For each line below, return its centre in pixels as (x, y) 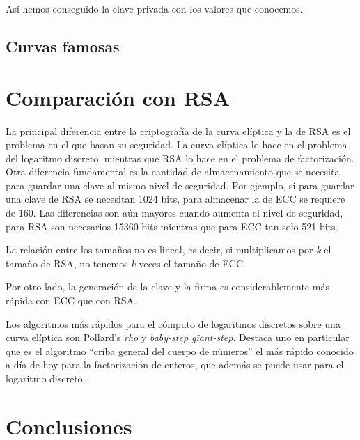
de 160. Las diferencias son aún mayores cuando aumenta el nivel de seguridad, (174, 213)
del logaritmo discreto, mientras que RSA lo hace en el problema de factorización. (180, 158)
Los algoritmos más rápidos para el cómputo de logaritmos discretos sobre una (173, 323)
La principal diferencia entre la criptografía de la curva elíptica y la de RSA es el (178, 131)
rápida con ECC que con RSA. (71, 300)
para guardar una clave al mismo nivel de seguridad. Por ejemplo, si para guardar (180, 185)
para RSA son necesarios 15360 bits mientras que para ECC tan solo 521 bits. (172, 226)
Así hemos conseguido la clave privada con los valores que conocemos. (154, 8)
